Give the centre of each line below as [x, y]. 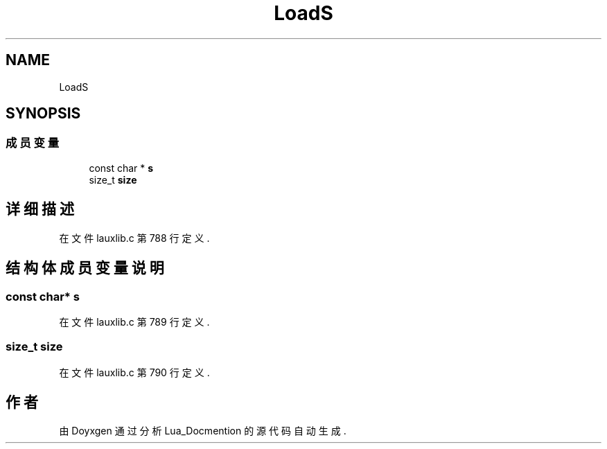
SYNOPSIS [43, 114]
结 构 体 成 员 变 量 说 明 [85, 268]
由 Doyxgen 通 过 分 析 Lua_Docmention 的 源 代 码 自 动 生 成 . [203, 431]
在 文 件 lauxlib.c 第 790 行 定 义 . [134, 372]
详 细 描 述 [40, 209]
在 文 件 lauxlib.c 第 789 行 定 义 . [134, 322]
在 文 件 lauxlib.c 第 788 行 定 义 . [134, 238]
